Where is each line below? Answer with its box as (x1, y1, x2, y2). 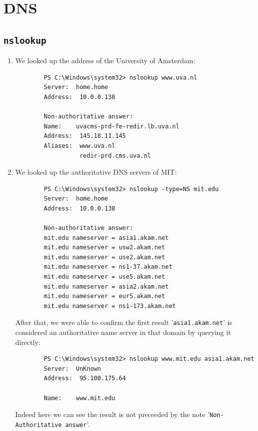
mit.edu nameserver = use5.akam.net (44, 273, 165, 281)
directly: (15, 336, 41, 347)
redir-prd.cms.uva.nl (79, 152, 151, 159)
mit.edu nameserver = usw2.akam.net (44, 244, 165, 251)
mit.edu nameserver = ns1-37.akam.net (44, 263, 172, 271)
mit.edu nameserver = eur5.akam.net (44, 293, 165, 300)
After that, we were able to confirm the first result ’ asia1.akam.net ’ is (15, 317, 232, 327)
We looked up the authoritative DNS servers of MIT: (15, 167, 177, 177)
